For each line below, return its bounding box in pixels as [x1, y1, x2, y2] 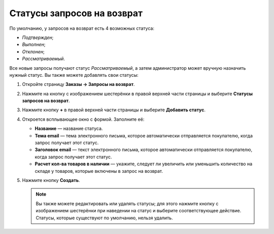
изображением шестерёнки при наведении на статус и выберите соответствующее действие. [36, 208, 242, 214]
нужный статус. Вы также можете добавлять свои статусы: [9, 72, 139, 78]
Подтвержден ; [22, 34, 54, 40]
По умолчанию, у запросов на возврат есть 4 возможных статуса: [9, 25, 155, 31]
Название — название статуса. [35, 125, 103, 131]
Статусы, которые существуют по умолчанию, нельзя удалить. [36, 215, 173, 221]
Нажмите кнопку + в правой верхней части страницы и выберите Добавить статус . [22, 107, 205, 113]
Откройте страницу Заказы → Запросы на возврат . [22, 81, 135, 87]
